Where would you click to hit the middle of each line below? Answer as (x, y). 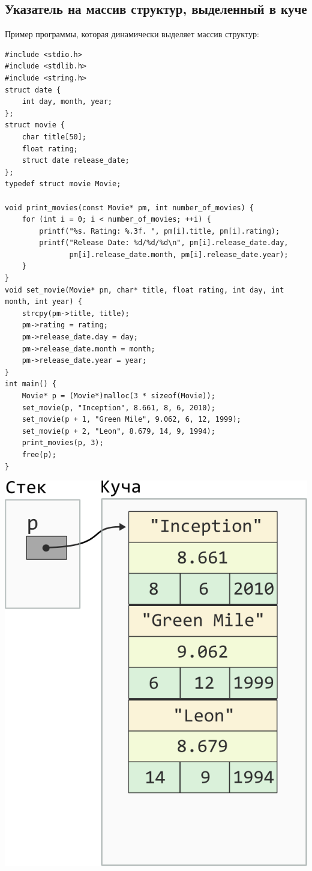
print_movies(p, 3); (63, 443)
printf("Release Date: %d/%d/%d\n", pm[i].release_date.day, (164, 243)
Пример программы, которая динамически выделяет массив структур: (132, 34)
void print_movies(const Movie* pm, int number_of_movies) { (130, 208)
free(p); (39, 454)
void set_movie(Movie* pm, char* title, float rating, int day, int (145, 290)
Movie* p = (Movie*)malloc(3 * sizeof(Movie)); (118, 396)
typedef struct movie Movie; (63, 184)
